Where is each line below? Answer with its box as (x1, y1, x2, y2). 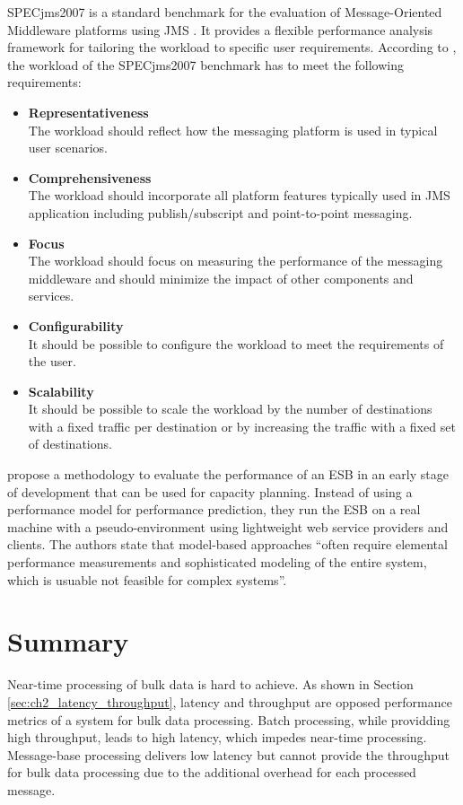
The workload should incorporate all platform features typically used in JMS (28, 186, 450, 205)
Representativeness (28, 102, 149, 121)
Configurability (28, 316, 124, 335)
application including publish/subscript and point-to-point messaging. (28, 203, 413, 222)
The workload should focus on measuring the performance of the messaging (28, 251, 443, 270)
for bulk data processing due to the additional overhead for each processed (7, 763, 416, 782)
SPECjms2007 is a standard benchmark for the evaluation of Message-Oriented (7, 3, 442, 21)
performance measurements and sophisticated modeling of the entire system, (7, 553, 427, 572)
